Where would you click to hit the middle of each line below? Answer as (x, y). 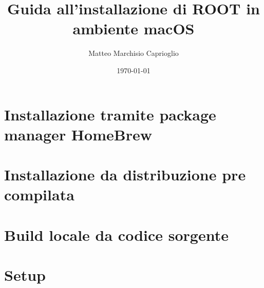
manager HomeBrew (78, 134)
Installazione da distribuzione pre (125, 174)
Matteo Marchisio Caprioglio (134, 53)
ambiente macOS (134, 28)
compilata (39, 194)
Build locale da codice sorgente (116, 234)
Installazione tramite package (110, 114)
